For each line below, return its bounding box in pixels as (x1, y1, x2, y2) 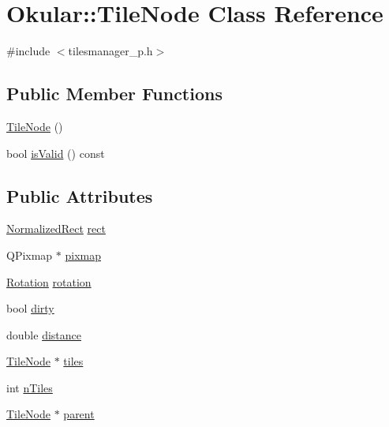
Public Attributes (6, 183, 153, 208)
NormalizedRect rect (6, 220, 106, 237)
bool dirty (6, 300, 54, 317)
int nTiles (6, 379, 53, 395)
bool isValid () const (6, 144, 105, 161)
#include (6, 43, 50, 59)
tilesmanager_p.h (68, 43, 153, 59)
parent (63, 406, 95, 422)
